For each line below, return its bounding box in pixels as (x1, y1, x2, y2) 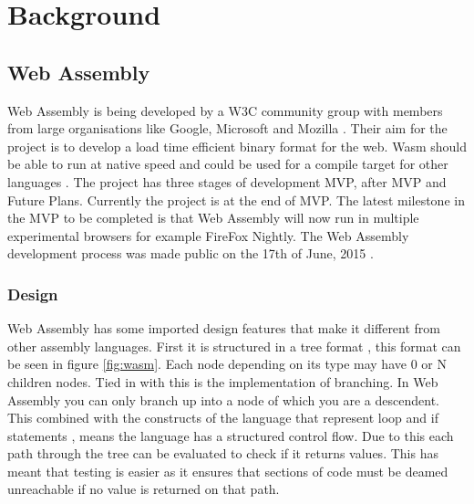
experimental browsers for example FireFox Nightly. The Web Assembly (7, 226, 409, 245)
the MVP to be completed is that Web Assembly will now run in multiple (7, 208, 419, 227)
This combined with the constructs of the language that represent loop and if (7, 408, 438, 427)
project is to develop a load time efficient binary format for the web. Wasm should (7, 136, 467, 155)
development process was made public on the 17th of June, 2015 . (7, 244, 374, 263)
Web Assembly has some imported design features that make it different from (7, 319, 441, 338)
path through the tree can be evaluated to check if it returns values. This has (7, 444, 438, 463)
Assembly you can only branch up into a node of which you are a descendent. (7, 390, 439, 409)
